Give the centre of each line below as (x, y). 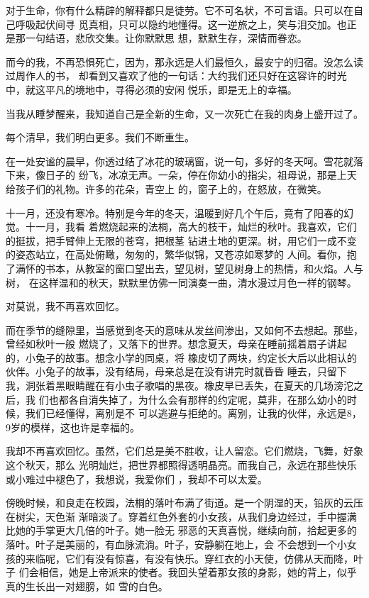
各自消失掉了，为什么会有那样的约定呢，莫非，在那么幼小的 (208, 399)
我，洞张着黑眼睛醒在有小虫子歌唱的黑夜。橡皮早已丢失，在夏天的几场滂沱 (180, 386)
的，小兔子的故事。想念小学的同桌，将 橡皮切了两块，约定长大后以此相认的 (181, 357)
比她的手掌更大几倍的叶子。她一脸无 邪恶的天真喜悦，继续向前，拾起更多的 (181, 530)
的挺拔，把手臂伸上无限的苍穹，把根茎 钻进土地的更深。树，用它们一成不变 (181, 240)
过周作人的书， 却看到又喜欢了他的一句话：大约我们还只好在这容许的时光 (176, 76)
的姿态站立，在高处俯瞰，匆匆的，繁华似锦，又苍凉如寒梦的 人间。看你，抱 (181, 254)
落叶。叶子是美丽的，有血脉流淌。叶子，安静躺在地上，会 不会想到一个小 (176, 544)
